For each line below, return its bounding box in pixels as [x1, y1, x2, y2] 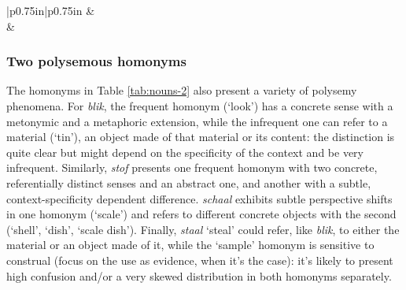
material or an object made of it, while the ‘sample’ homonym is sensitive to [6, 236, 375, 253]
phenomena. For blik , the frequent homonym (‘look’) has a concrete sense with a [6, 98, 393, 113]
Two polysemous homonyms [6, 51, 186, 71]
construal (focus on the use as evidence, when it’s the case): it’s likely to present [6, 251, 393, 268]
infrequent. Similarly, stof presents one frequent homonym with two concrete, [6, 159, 378, 176]
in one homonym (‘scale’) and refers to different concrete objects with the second [6, 206, 397, 222]
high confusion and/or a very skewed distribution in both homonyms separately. [6, 267, 392, 284]
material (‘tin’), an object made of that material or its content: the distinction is [6, 128, 395, 145]
